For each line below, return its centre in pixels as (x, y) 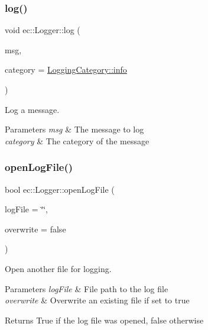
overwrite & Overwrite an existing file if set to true (97, 300)
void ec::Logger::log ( (43, 30)
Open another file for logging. (58, 268)
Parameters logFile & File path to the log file (87, 288)
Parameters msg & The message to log (74, 129)
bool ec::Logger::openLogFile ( (60, 189)
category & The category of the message (77, 140)
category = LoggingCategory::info (66, 69)
